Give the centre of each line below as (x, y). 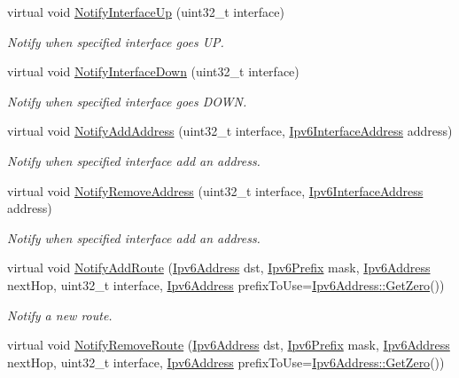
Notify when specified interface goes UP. (116, 41)
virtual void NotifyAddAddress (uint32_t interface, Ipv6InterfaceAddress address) (230, 131)
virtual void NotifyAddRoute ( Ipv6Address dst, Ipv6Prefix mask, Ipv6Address (219, 268)
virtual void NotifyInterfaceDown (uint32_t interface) (153, 71)
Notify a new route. (60, 315)
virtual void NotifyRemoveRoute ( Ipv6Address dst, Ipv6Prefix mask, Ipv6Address (229, 345)
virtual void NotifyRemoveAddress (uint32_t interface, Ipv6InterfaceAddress (215, 190)
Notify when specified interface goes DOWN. (127, 101)
